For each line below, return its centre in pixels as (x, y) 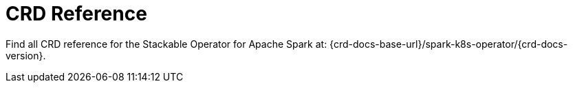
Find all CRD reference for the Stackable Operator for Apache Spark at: (166, 44)
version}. (26, 55)
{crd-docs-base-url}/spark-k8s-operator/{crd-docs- (449, 44)
